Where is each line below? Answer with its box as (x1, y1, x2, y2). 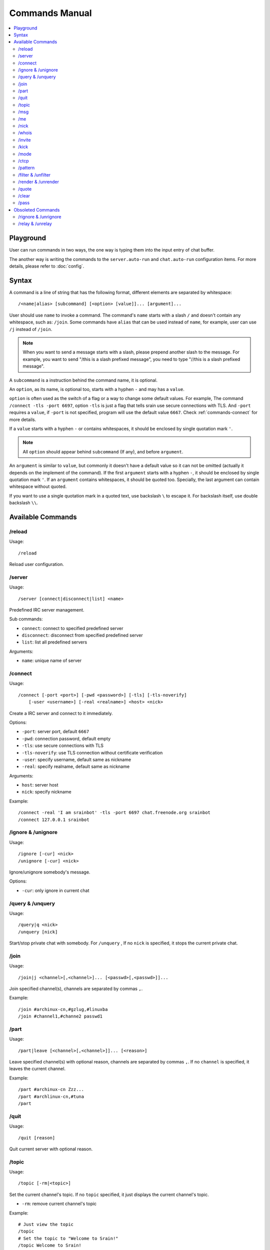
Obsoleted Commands (13, 206, 60, 212)
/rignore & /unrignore (18, 214, 62, 220)
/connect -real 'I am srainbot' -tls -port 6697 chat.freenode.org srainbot (18, 810, 211, 815)
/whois (18, 130, 32, 136)
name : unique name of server (21, 657, 82, 663)
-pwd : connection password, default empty (21, 735, 111, 741)
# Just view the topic (18, 1221, 74, 1227)
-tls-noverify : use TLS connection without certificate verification (21, 749, 163, 755)
